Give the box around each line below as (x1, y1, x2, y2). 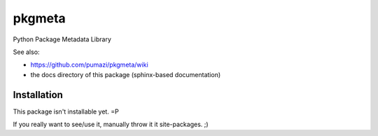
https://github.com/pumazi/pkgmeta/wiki (30, 60, 148, 69)
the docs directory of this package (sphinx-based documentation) (30, 70, 221, 79)
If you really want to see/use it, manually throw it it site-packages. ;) (13, 120, 209, 129)
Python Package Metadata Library (13, 35, 112, 43)
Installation (13, 88, 63, 101)
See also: (13, 48, 40, 56)
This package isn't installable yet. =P (13, 107, 119, 116)
